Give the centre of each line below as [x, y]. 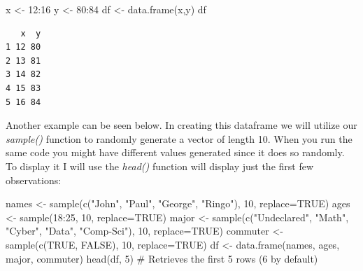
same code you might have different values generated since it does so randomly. [175, 152]
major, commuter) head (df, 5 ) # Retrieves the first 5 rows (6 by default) [162, 258]
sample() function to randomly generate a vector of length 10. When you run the [179, 138]
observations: [34, 180]
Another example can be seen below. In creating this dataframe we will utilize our [181, 125]
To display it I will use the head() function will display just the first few [160, 166]
